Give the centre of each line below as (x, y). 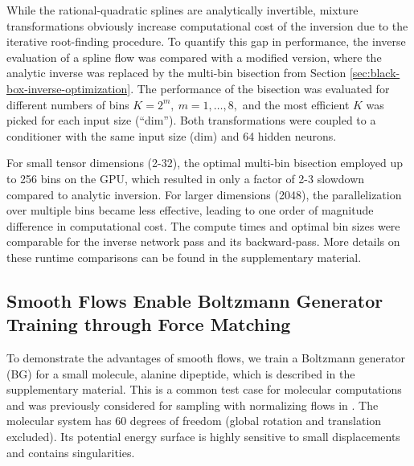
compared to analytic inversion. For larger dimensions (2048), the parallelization (204, 194)
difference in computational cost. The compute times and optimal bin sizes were (203, 225)
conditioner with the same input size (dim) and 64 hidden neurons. (172, 135)
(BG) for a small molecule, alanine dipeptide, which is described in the (181, 373)
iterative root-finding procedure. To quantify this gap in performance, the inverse (206, 41)
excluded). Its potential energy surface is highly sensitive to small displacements (203, 437)
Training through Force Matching (149, 324)
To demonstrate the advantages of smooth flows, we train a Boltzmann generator (206, 358)
